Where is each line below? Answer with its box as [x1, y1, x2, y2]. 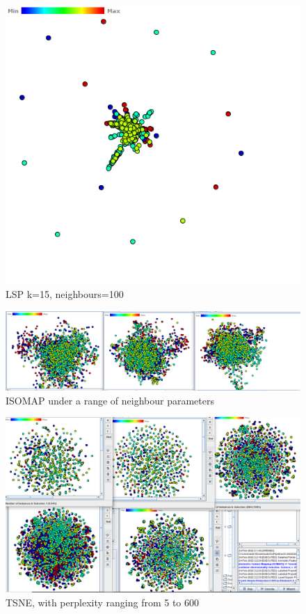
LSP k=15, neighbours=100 [6, 287, 124, 301]
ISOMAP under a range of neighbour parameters [6, 393, 214, 407]
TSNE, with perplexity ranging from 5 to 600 [6, 595, 200, 609]
